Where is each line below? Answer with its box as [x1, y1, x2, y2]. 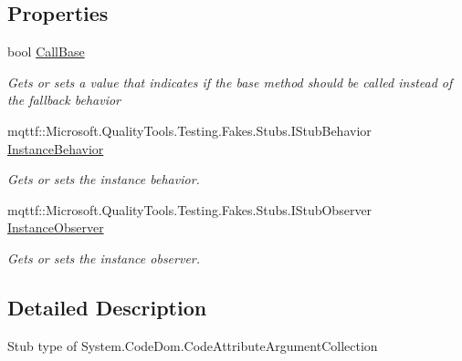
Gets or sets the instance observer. [7, 248, 201, 267]
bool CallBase [7, 42, 85, 61]
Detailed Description [7, 293, 207, 321]
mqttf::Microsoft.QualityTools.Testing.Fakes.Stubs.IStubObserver [7, 200, 373, 219]
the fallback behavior [7, 90, 121, 109]
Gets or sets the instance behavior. [7, 170, 200, 189]
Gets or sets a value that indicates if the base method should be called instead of [7, 72, 453, 91]
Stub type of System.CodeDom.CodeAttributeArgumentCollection [7, 335, 378, 355]
